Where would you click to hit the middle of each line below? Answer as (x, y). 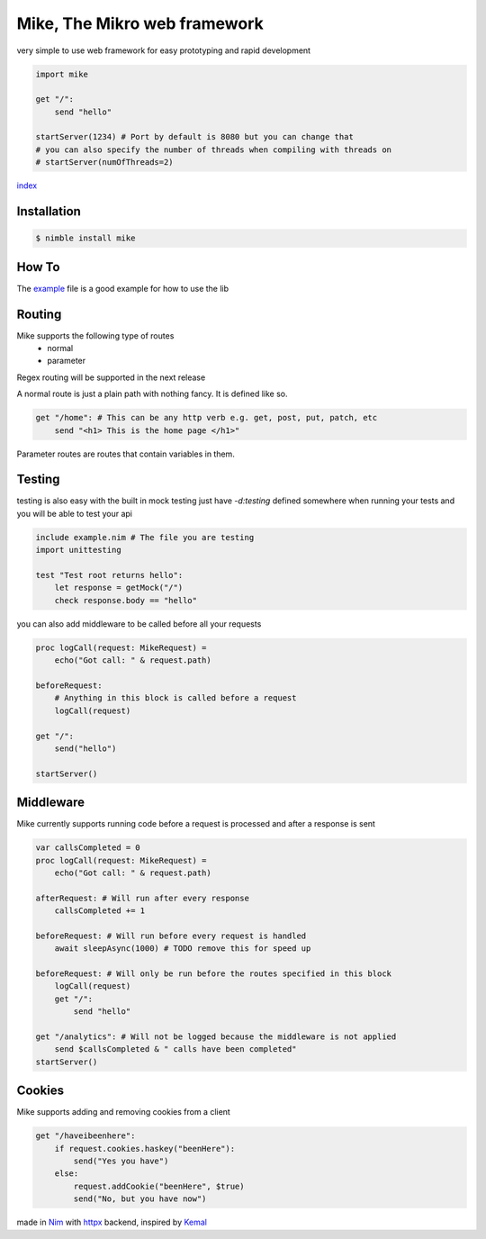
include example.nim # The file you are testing (145, 537)
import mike (62, 74)
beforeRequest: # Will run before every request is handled (171, 936)
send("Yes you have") (121, 1161)
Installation (49, 212)
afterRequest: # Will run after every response (142, 898)
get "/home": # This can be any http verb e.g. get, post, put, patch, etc (207, 418)
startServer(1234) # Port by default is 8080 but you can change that (195, 137)
